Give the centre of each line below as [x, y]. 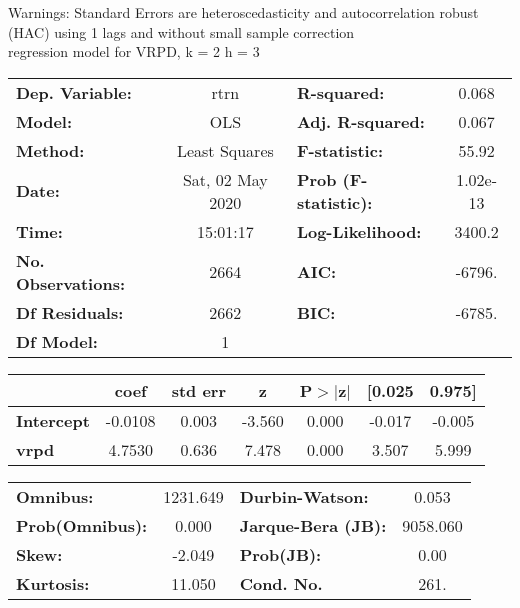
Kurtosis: [53, 583]
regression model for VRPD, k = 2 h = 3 [134, 51]
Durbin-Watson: [304, 496]
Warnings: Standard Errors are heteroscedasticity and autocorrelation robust [243, 12]
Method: [50, 150]
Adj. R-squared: [360, 121]
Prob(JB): [280, 554]
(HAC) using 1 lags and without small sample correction [181, 31]
